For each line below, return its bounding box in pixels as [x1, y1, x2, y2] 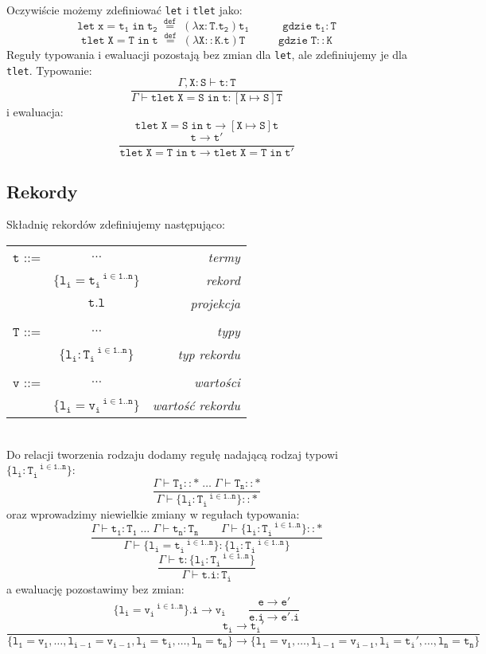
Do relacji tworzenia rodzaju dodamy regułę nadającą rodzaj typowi [6, 445, 338, 462]
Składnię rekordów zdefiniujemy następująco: [6, 216, 225, 233]
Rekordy [6, 178, 78, 203]
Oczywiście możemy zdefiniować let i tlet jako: [6, 2, 243, 18]
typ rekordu [177, 344, 240, 363]
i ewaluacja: [6, 104, 64, 120]
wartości [194, 372, 240, 391]
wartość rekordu [152, 395, 240, 414]
